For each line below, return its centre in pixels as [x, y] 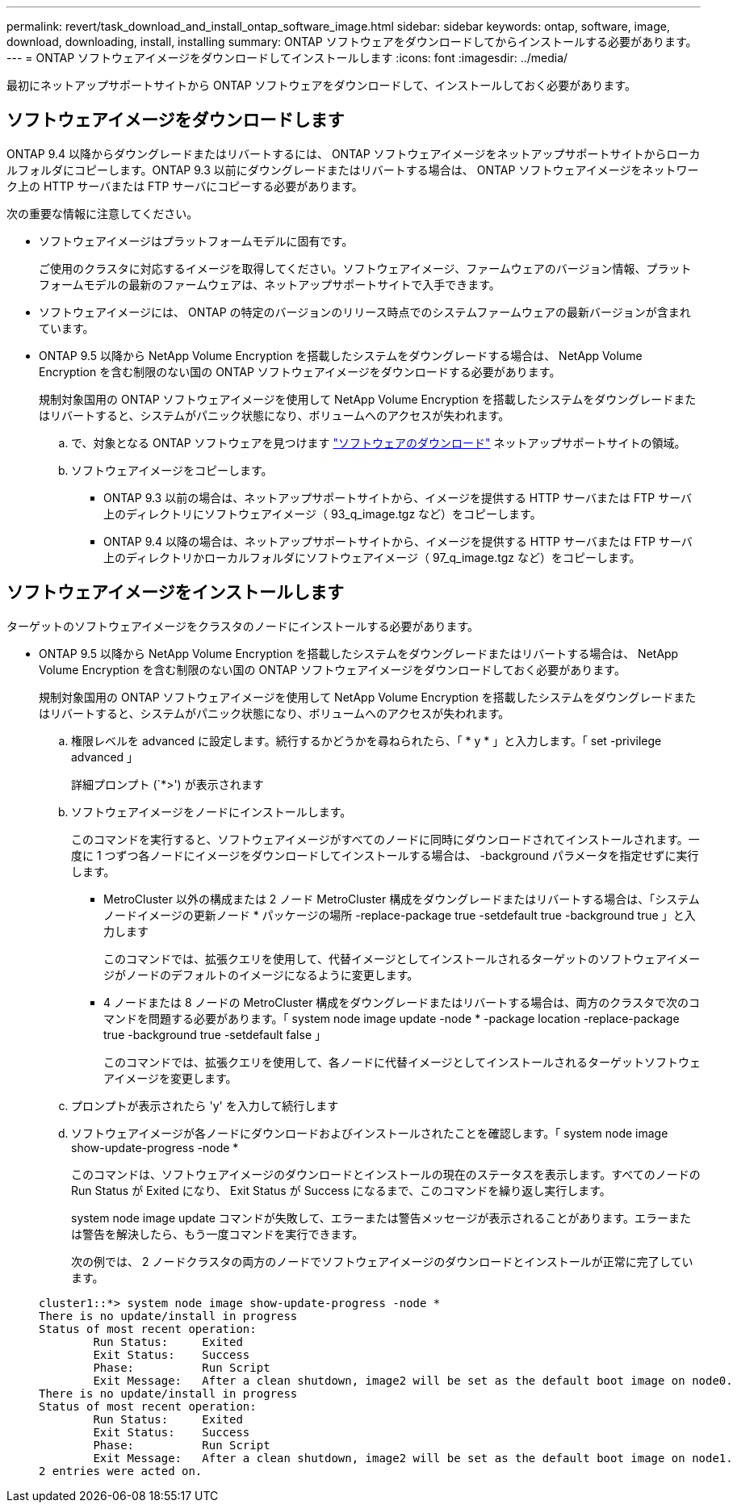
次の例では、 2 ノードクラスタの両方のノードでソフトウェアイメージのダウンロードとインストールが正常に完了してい [382, 1261]
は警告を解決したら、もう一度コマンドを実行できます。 [218, 1234]
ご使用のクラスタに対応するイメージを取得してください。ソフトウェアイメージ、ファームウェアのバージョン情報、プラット [365, 268]
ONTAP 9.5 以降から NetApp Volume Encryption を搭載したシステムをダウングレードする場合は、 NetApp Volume [341, 355]
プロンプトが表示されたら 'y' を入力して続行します [205, 1105]
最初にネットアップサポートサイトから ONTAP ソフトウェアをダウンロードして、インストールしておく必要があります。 [321, 85]
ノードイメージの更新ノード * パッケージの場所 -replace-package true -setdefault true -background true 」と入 [400, 915]
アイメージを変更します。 [170, 1078]
